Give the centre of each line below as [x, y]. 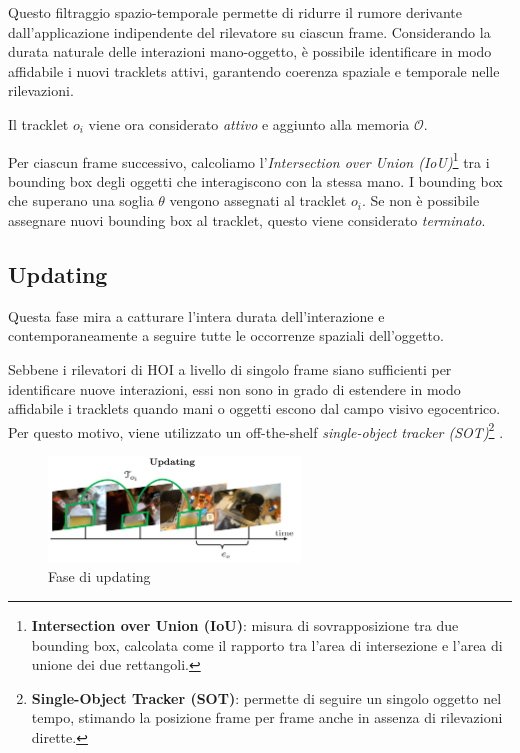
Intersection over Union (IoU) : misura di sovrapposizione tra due [245, 625]
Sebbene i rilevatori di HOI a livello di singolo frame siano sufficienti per [230, 368]
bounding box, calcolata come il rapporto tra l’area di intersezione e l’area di [267, 644]
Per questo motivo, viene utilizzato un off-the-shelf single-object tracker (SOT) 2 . [256, 430]
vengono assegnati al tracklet [258, 200]
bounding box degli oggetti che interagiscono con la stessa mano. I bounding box [255, 180]
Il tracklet [38, 123]
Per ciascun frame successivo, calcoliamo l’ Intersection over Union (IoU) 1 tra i [249, 160]
